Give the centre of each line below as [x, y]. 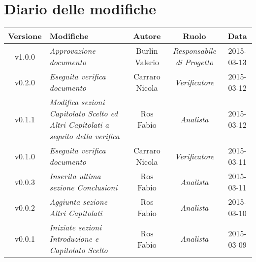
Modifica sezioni [77, 102]
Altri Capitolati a [79, 125]
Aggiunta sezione [79, 202]
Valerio [147, 62]
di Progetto [194, 62]
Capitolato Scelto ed [84, 113]
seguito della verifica [84, 136]
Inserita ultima [75, 176]
